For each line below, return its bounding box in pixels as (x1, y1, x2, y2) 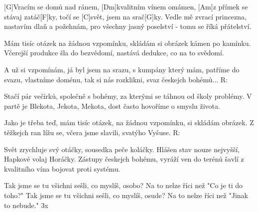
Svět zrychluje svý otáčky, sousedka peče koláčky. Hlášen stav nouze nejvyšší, (4, 144, 240, 154)
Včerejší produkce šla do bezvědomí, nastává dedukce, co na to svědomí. (4, 47, 224, 58)
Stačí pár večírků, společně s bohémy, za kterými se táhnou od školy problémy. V (4, 91, 252, 101)
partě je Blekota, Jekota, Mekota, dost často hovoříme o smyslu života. (4, 100, 220, 111)
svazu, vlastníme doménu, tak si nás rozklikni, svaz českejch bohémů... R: (4, 74, 228, 84)
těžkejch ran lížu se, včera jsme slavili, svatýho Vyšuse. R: (4, 127, 180, 137)
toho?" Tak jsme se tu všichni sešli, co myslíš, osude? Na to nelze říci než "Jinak (4, 190, 248, 200)
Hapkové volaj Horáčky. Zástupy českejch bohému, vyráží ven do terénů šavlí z (4, 154, 244, 164)
